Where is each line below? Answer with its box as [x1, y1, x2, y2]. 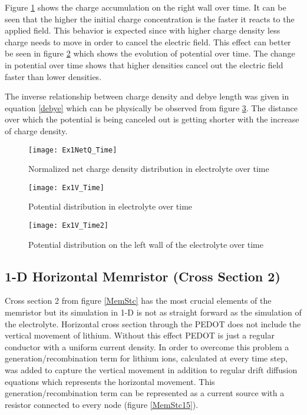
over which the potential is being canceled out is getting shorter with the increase [5, 113, 299, 125]
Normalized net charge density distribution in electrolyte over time [28, 162, 269, 175]
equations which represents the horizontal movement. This [5, 375, 215, 387]
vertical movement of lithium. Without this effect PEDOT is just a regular [5, 329, 275, 341]
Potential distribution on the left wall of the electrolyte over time [28, 238, 263, 250]
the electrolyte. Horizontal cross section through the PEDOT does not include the [5, 317, 301, 330]
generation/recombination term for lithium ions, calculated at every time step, [5, 352, 288, 364]
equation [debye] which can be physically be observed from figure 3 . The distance [5, 101, 298, 114]
